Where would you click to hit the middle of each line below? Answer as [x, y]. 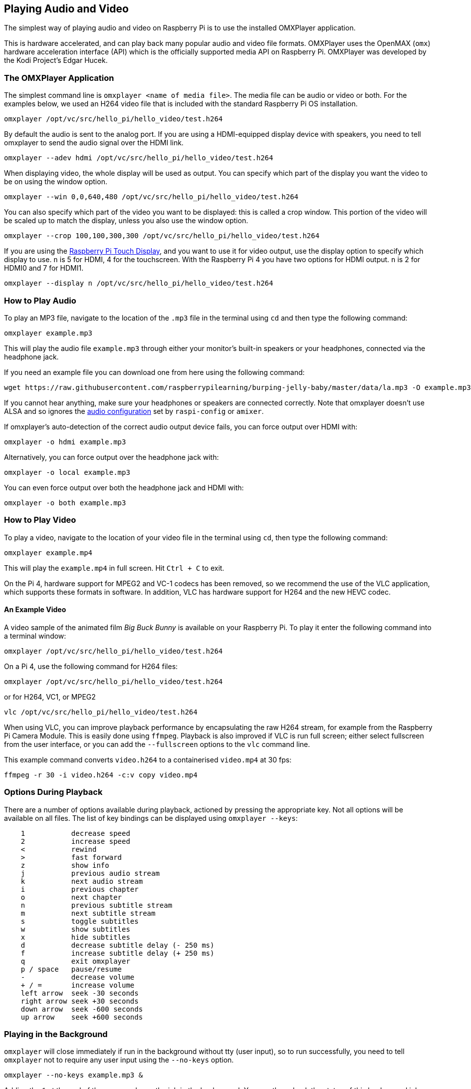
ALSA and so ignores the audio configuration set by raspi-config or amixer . [134, 411]
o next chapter [71, 897]
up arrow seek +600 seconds [82, 1017]
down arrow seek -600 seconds [82, 1009]
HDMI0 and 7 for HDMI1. [44, 268]
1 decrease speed [75, 833]
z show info [65, 865]
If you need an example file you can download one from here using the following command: [154, 372]
